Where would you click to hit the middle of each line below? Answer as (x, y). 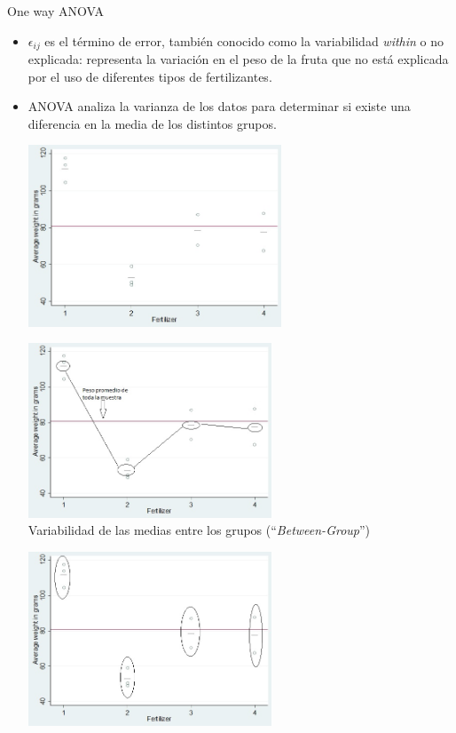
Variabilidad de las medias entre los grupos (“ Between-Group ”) (199, 530)
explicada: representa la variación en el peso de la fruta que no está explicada (238, 59)
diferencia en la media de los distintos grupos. (152, 123)
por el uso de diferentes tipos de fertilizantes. (150, 76)
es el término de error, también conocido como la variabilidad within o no (244, 40)
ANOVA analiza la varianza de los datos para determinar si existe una (219, 106)
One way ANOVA (55, 11)
